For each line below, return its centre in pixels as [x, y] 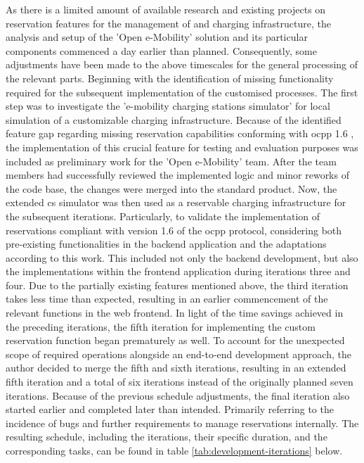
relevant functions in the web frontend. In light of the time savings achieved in [175, 313]
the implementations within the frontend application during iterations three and [178, 271]
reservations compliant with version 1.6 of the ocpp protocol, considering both [174, 230]
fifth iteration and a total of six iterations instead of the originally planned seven [180, 382]
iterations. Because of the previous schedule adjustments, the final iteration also [178, 395]
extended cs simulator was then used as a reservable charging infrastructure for [176, 202]
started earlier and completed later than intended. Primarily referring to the [170, 409]
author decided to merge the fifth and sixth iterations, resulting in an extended [176, 368]
